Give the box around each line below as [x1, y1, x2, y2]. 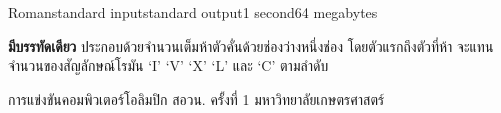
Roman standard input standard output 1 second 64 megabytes [8, 2, 378, 22]
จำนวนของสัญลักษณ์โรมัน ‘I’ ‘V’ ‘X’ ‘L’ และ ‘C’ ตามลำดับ [8, 55, 329, 76]
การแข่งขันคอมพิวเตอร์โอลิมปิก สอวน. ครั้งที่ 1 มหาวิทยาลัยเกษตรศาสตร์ [8, 88, 385, 109]
